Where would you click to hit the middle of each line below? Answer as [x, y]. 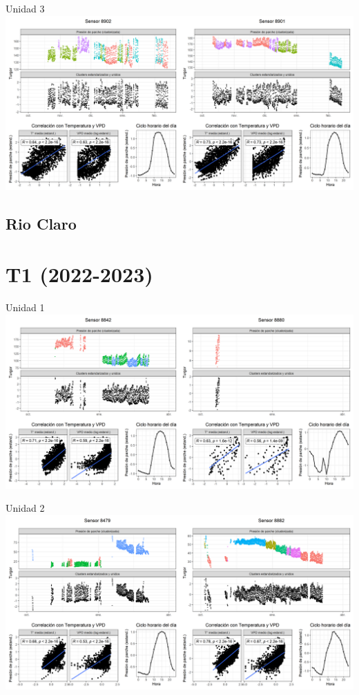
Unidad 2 [25, 508]
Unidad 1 [25, 307]
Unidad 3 [25, 8]
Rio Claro [41, 223]
